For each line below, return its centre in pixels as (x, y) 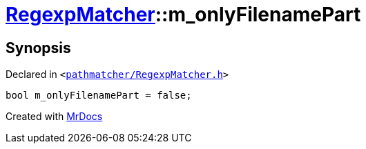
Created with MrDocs (54, 117)
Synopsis (38, 48)
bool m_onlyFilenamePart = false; (99, 96)
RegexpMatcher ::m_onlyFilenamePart (183, 14)
